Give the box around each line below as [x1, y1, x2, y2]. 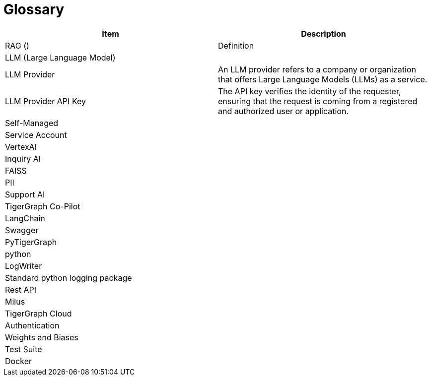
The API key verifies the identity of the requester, [218, 86, 401, 96]
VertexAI [5, 141, 37, 152]
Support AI [5, 189, 45, 199]
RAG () [5, 40, 29, 51]
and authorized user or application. [218, 106, 349, 116]
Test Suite [5, 344, 42, 354]
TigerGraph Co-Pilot [5, 201, 80, 211]
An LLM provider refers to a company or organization [218, 64, 416, 74]
